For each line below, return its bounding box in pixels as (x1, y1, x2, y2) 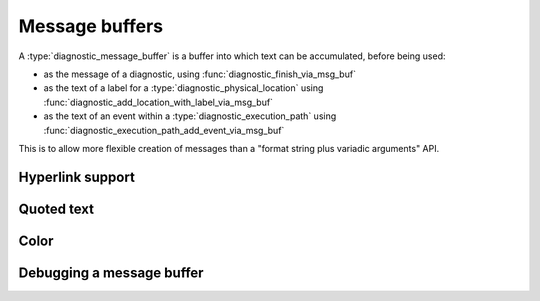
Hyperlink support (18, 168, 135, 185)
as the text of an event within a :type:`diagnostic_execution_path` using (43, 110, 337, 122)
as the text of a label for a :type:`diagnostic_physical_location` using (43, 82, 324, 94)
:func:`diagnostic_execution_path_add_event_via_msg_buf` (43, 124, 285, 136)
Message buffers (18, 15, 164, 37)
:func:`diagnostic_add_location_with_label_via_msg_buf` (43, 96, 274, 108)
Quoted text (18, 200, 95, 217)
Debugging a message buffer (18, 264, 204, 281)
